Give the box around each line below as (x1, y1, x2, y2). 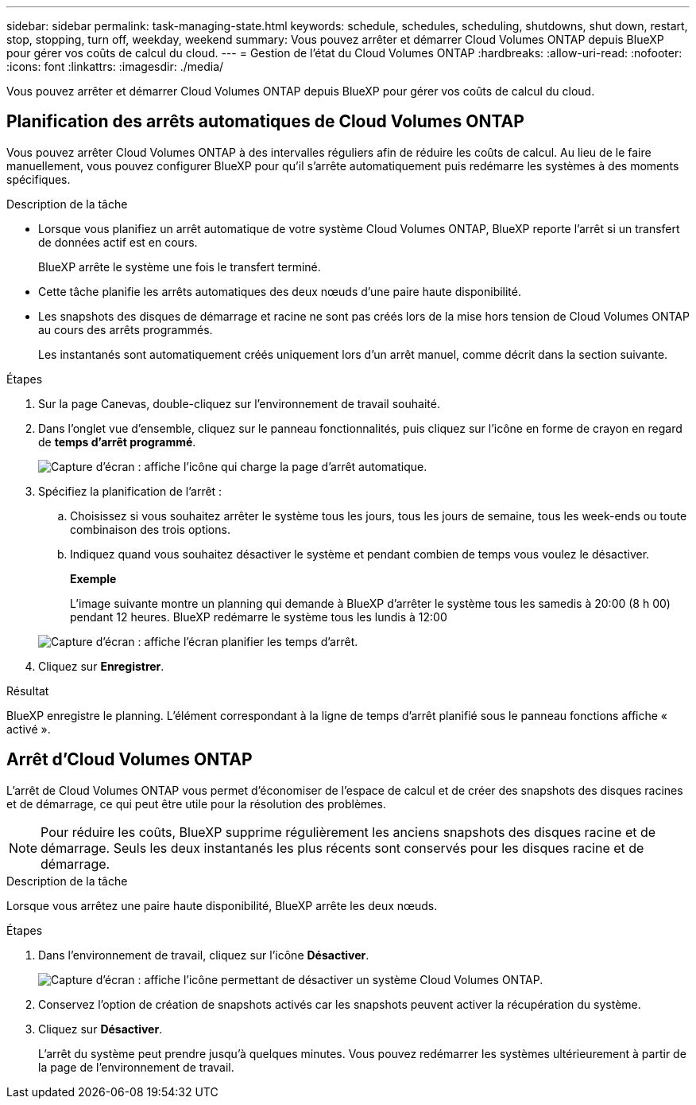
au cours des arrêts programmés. (38, 322, 213, 337)
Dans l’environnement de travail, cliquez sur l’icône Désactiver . (38, 947, 369, 962)
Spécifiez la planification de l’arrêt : (38, 484, 222, 498)
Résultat (6, 683, 49, 698)
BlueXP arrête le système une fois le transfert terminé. (38, 259, 321, 274)
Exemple (70, 571, 117, 586)
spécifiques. (6, 172, 71, 186)
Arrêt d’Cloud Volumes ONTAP (6, 749, 253, 770)
